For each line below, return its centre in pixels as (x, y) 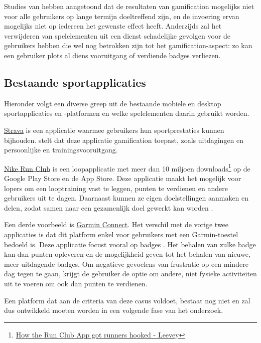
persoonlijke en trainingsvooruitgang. (61, 150)
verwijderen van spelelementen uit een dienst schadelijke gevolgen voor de (117, 35)
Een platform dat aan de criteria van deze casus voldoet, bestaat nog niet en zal (127, 300)
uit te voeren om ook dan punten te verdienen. (76, 283)
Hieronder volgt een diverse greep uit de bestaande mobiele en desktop (113, 103)
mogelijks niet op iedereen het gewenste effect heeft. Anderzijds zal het (113, 26)
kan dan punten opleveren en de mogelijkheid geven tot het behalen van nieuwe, (127, 254)
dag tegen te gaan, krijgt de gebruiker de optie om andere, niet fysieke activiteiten (130, 274)
